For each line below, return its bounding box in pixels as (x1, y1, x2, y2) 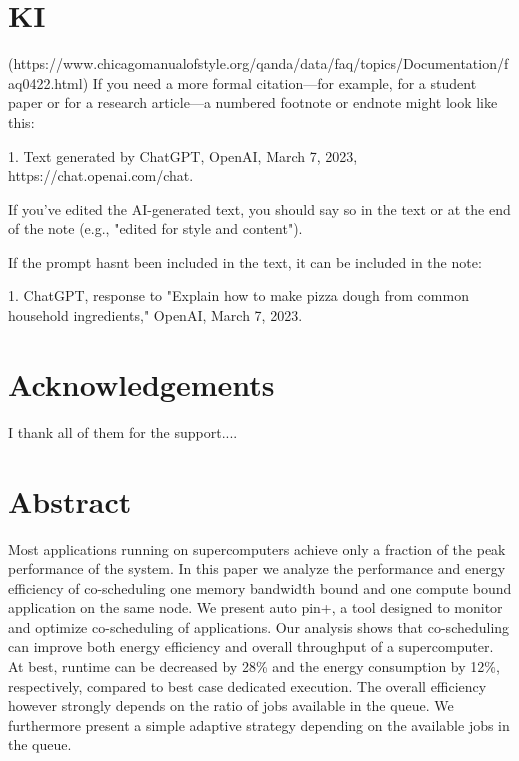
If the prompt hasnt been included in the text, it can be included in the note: (8, 251, 482, 272)
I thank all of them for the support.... (8, 421, 238, 442)
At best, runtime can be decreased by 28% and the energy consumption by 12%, (8, 656, 500, 677)
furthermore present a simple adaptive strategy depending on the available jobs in (8, 714, 510, 735)
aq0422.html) (8, 72, 89, 93)
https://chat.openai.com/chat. (8, 165, 194, 186)
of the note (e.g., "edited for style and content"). (8, 218, 303, 239)
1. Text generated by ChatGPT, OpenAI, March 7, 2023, (8, 145, 358, 166)
